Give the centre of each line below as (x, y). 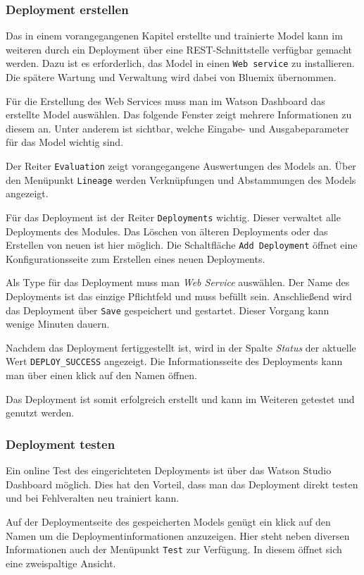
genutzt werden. (40, 413)
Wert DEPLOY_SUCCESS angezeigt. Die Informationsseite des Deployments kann (174, 361)
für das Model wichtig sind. (65, 142)
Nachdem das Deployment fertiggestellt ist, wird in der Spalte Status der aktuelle (181, 347)
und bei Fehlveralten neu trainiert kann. (93, 498)
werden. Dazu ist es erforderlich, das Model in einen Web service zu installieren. (180, 63)
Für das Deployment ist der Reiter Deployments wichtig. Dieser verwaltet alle (173, 217)
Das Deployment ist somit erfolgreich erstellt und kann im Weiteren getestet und (180, 398)
